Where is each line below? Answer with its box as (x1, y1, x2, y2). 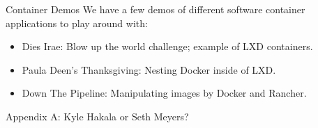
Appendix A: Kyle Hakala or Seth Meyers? (6, 109, 189, 123)
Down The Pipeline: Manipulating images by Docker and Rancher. (22, 86, 307, 100)
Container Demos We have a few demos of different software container (6, 2, 305, 16)
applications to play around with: (6, 15, 148, 30)
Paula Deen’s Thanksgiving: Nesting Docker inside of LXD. (22, 62, 276, 77)
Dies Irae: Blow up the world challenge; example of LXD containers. (22, 39, 313, 54)
